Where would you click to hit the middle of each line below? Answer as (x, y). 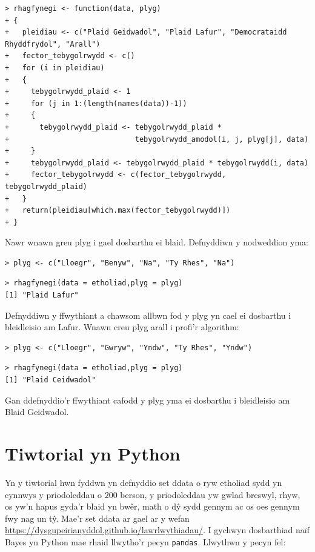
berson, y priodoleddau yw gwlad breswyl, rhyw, (210, 494)
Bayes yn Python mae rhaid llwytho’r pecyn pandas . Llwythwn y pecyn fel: (145, 541)
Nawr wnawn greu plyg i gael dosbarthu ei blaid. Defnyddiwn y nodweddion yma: (157, 242)
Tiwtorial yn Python (93, 453)
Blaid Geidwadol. (37, 412)
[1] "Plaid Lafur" (42, 295)
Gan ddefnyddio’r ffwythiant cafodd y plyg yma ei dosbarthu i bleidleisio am (148, 400)
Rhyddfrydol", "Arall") (53, 44)
